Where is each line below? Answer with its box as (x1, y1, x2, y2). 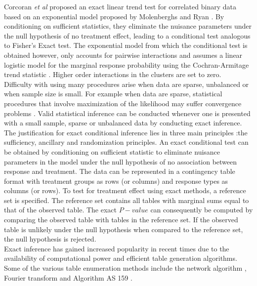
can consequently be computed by (150, 204, 253, 215)
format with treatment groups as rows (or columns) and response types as (4, 175, 228, 186)
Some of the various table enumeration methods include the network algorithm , (4, 263, 247, 273)
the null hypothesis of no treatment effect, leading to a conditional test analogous (4, 30, 251, 41)
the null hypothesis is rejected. (4, 234, 96, 244)
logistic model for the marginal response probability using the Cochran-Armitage (4, 59, 249, 70)
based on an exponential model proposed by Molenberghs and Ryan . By (4, 11, 224, 21)
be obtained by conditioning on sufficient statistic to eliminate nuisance (4, 146, 220, 157)
